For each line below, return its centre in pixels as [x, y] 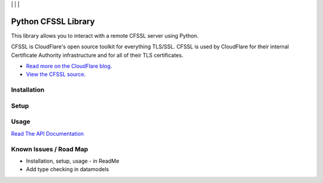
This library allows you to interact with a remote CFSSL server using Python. [105, 35]
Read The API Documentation [47, 133]
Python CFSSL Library [53, 21]
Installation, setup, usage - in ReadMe [73, 161]
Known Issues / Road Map [50, 149]
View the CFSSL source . [56, 74]
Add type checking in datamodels [68, 169]
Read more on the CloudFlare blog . [69, 66]
